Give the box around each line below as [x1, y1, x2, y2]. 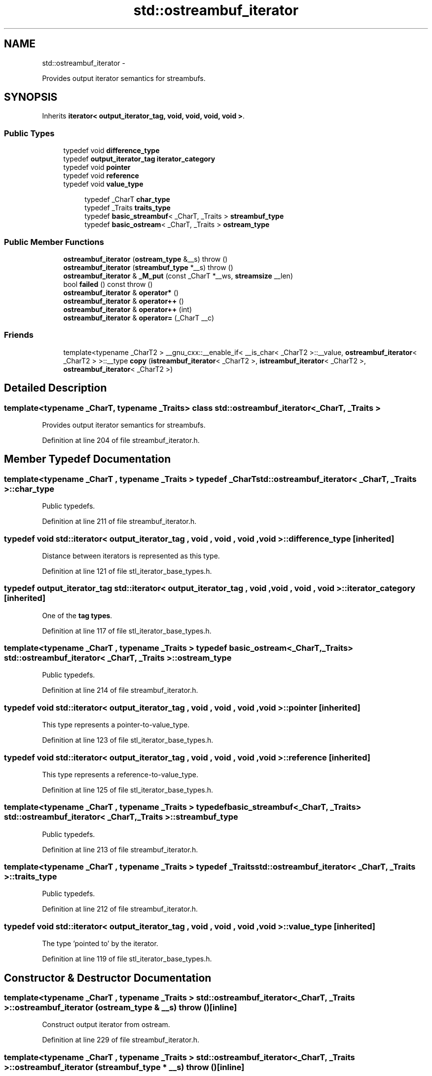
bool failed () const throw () [63, 279, 153, 288]
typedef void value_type [63, 180, 144, 189]
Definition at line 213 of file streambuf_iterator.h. [42, 845, 198, 854]
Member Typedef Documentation [4, 453, 171, 466]
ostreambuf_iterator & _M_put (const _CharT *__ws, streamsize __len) [63, 271, 293, 280]
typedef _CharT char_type [84, 195, 170, 204]
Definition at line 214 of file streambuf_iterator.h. [42, 686, 198, 695]
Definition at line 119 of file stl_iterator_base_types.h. [42, 955, 212, 963]
